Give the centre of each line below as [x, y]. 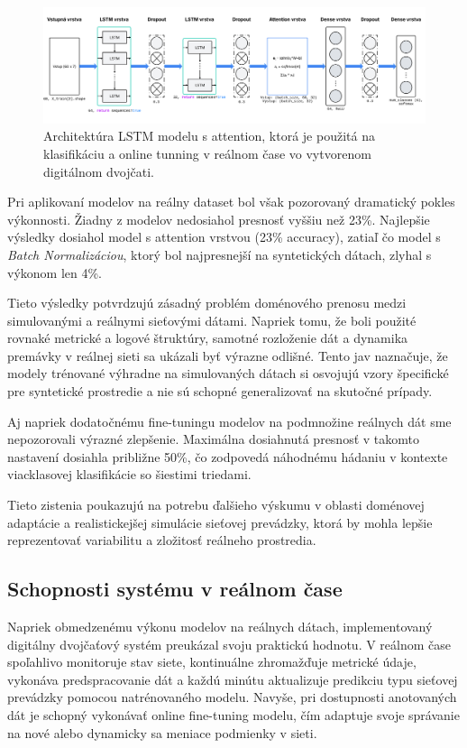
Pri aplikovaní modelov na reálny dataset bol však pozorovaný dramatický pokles [231, 202]
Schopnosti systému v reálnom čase [175, 589]
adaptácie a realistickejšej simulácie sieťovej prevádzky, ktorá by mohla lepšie [220, 522]
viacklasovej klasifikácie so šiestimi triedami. [129, 474]
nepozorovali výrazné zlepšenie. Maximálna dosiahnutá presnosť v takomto [213, 439]
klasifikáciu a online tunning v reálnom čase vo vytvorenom [207, 153]
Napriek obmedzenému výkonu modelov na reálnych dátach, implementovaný [220, 627]
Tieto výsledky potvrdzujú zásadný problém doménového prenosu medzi [207, 303]
